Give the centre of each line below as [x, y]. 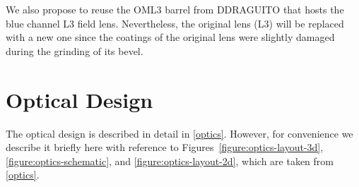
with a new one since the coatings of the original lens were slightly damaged [170, 37]
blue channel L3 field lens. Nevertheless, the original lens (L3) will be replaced [175, 23]
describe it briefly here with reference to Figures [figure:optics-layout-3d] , [165, 147]
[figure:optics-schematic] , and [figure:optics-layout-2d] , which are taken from [170, 161]
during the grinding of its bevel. [75, 50]
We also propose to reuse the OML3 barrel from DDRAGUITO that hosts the [175, 9]
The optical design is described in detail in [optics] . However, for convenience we [179, 133]
